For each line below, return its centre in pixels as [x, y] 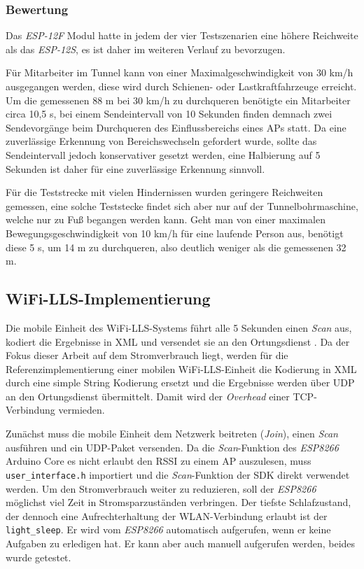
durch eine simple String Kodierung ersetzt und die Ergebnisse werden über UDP [180, 382]
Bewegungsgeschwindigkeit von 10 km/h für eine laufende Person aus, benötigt [175, 233]
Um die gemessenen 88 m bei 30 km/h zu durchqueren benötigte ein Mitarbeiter [178, 100]
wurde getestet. [38, 557]
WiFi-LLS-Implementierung [108, 298]
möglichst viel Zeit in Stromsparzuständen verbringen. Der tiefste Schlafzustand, [178, 502]
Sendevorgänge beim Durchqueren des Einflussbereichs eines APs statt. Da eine [176, 127]
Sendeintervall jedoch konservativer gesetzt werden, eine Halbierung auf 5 [163, 154]
